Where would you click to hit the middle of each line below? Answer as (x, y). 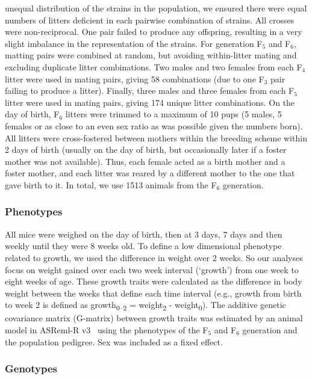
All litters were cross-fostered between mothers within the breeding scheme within (156, 137)
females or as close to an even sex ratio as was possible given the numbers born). (154, 125)
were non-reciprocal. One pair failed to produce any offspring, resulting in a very (154, 32)
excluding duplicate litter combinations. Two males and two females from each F (154, 66)
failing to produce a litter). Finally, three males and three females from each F (150, 91)
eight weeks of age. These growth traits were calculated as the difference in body (154, 281)
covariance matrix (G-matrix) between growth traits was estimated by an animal (154, 318)
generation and (270, 330)
